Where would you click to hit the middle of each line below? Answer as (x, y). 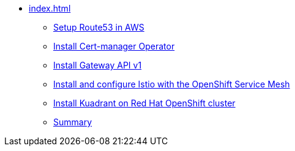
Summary (73, 122)
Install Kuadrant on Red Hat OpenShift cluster (144, 103)
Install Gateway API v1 (98, 65)
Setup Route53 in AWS (99, 27)
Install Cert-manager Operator (114, 46)
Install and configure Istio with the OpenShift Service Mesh (172, 84)
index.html (50, 8)
